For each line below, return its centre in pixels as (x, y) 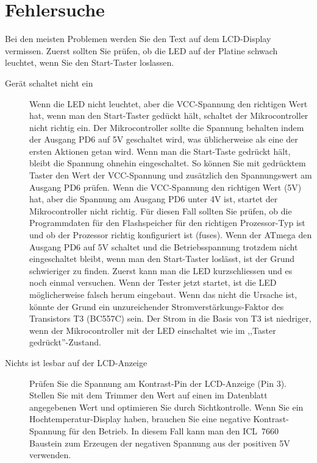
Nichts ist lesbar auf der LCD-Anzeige (76, 362)
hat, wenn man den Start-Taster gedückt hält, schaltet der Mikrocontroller (169, 115)
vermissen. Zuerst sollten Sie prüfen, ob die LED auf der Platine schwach (141, 50)
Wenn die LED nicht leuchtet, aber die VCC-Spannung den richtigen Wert (169, 103)
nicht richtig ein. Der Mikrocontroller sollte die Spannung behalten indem (167, 127)
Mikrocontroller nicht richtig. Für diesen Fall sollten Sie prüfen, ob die (161, 210)
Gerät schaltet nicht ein (49, 83)
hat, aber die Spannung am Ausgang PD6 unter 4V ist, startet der (154, 199)
